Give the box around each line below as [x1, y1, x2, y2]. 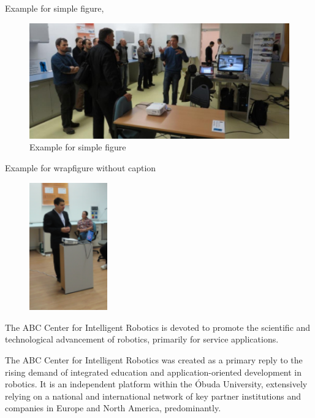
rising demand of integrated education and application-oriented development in [5, 365, 302, 378]
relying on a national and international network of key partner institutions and [5, 389, 302, 402]
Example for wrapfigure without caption [5, 161, 156, 174]
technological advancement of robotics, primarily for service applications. [5, 333, 279, 346]
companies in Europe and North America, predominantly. [5, 401, 221, 414]
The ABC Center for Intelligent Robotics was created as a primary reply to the [5, 354, 303, 366]
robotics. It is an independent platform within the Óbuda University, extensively [5, 377, 308, 390]
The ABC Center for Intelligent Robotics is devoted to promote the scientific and [5, 320, 311, 333]
